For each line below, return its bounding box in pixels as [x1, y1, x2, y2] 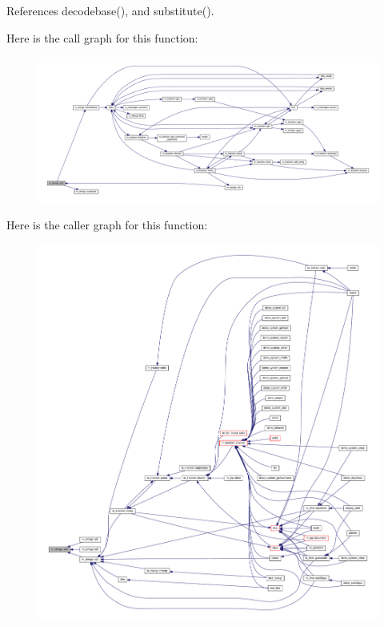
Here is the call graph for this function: [6, 29, 198, 46]
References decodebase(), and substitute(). [6, 2, 214, 18]
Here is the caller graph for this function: [6, 216, 208, 233]
